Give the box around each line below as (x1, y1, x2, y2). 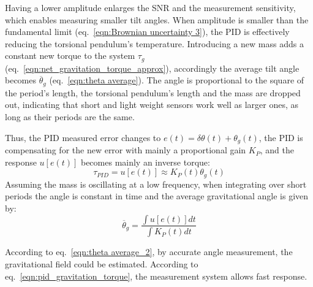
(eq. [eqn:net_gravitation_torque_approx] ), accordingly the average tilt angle (5, 61, 300, 74)
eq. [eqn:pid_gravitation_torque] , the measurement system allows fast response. (5, 269, 307, 282)
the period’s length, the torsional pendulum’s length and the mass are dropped (5, 86, 301, 99)
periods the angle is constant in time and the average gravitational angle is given (5, 189, 309, 202)
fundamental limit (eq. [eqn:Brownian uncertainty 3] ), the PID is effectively (5, 25, 290, 38)
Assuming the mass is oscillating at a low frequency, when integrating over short (5, 177, 307, 190)
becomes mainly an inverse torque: (80, 155, 210, 168)
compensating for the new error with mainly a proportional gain (5, 143, 246, 156)
